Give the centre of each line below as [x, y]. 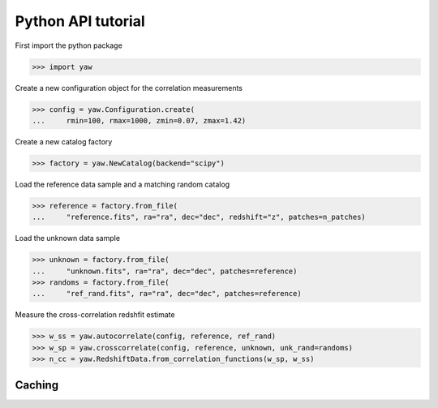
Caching [37, 385]
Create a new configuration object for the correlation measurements [129, 88]
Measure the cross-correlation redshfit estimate [95, 315]
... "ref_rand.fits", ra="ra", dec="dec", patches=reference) [167, 294]
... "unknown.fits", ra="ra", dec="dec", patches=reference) [165, 271]
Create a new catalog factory [64, 141]
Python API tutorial [80, 21]
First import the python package [69, 45]
